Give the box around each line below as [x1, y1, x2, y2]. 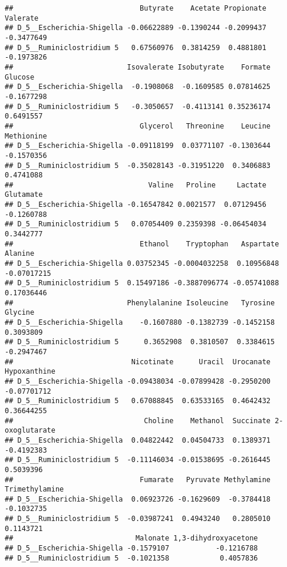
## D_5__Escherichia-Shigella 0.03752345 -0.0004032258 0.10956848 [5, 259, 279, 268]
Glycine [5, 308, 35, 317]
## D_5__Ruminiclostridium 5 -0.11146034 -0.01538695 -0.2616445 [5, 456, 271, 464]
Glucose [5, 72, 35, 81]
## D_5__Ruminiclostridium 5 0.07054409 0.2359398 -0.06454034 [5, 220, 266, 229]
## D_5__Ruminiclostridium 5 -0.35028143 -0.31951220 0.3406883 [5, 161, 271, 170]
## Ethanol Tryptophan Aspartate [5, 239, 279, 248]
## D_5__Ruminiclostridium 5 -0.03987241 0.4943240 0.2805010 [5, 515, 271, 523]
